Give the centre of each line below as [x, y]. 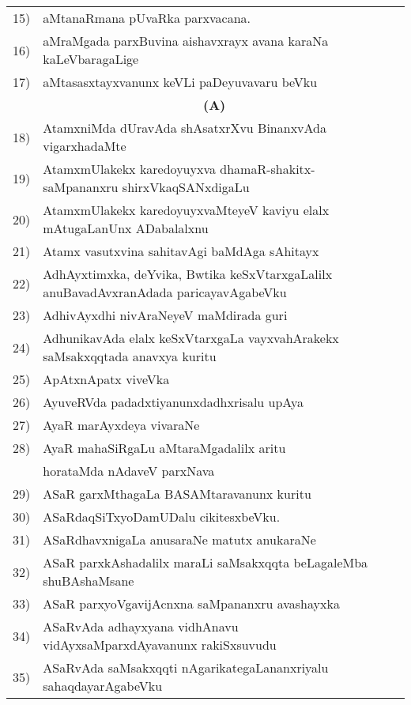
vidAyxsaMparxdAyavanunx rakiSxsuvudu [160, 645]
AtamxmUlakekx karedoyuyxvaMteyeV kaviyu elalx [186, 210]
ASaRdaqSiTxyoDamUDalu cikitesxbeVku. [162, 516]
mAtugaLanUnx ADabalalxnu [126, 228]
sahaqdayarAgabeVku [103, 686]
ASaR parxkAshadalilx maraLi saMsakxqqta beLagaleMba [205, 562]
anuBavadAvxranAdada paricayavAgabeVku [165, 292]
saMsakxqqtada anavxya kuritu [130, 356]
